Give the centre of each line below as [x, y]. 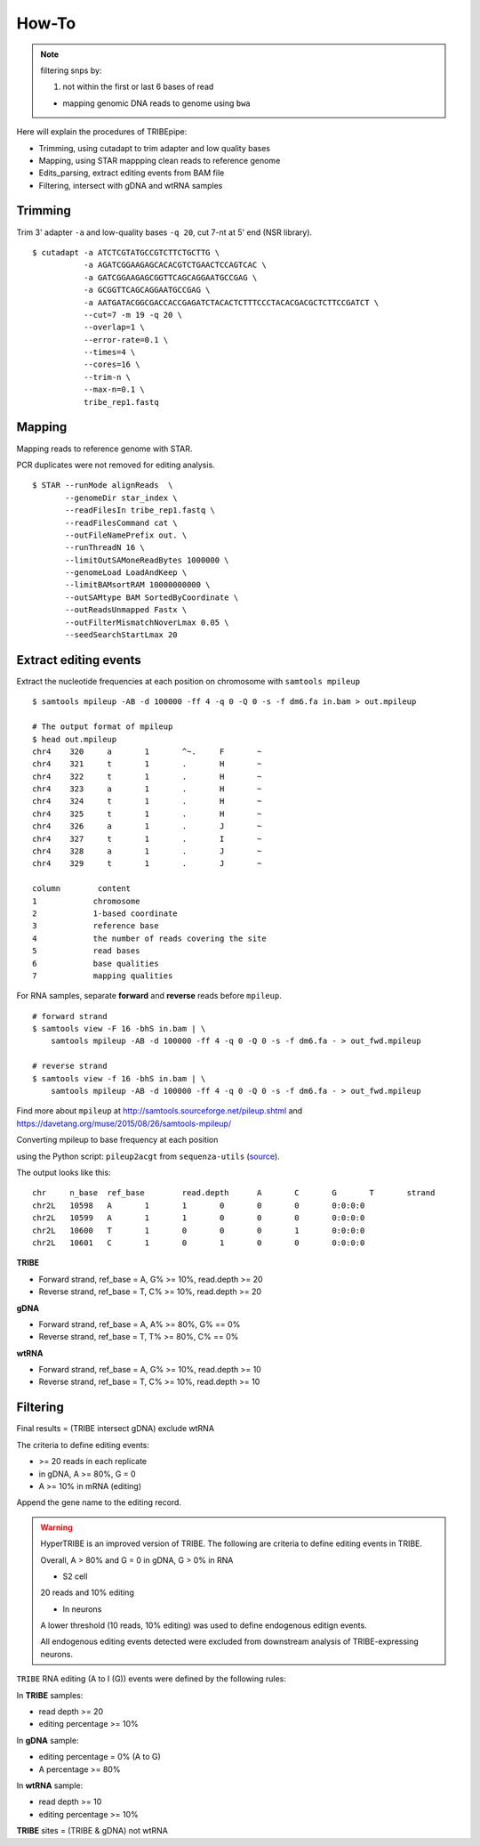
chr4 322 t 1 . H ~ [147, 776]
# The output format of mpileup [103, 727]
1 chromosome [86, 901]
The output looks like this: [64, 1172]
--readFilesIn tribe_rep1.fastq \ [140, 510]
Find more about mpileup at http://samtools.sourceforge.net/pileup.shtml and [160, 1111]
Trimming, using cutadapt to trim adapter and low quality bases [155, 148]
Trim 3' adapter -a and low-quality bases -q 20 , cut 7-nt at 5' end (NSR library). [164, 232]
